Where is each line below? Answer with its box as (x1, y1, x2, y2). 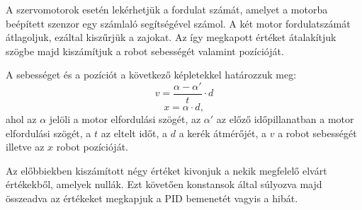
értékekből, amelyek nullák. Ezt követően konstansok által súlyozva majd (6, 177, 322, 192)
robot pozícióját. (56, 139, 128, 154)
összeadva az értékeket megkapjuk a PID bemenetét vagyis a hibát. (6, 191, 298, 205)
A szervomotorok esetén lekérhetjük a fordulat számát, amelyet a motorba (6, 2, 328, 16)
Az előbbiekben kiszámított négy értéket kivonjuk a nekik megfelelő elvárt (6, 163, 327, 177)
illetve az (6, 139, 45, 154)
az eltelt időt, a (101, 125, 168, 140)
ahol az (6, 112, 37, 127)
